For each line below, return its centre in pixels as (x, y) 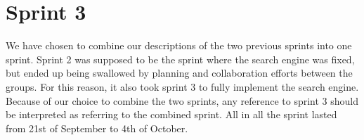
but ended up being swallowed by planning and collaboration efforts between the (179, 73)
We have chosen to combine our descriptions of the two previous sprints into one (179, 45)
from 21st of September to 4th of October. (97, 128)
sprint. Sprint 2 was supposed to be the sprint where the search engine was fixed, (180, 59)
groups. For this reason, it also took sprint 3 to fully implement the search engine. (182, 86)
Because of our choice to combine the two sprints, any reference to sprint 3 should (182, 100)
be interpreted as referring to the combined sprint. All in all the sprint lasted (171, 114)
